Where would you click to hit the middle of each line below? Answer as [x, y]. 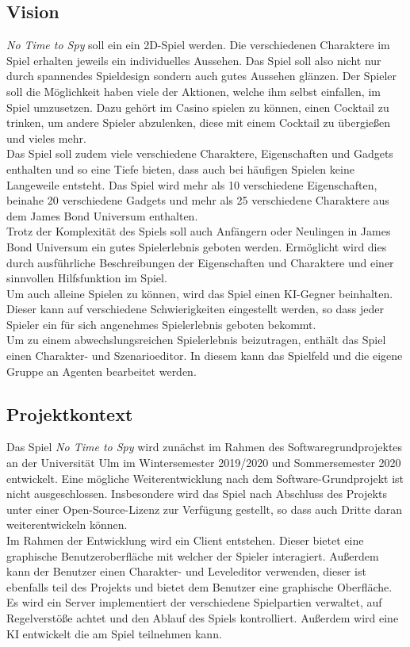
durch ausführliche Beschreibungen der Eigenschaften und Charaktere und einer [200, 262]
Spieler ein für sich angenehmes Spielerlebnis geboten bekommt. [161, 324]
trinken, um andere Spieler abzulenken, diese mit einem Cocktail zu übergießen [199, 123]
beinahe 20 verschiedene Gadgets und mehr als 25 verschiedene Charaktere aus [198, 200]
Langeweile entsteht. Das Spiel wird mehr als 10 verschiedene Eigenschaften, [192, 184]
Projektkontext [70, 413]
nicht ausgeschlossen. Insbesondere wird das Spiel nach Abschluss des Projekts [197, 494]
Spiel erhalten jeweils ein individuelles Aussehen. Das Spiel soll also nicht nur [194, 60]
